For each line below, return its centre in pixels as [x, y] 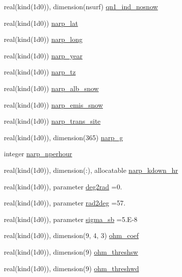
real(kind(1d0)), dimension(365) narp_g [64, 137]
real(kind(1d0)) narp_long [43, 39]
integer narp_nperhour [38, 154]
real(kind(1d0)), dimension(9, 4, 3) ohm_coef [71, 235]
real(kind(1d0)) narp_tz [40, 72]
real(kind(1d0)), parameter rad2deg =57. [65, 203]
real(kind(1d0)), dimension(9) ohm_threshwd [72, 268]
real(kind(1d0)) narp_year [43, 55]
